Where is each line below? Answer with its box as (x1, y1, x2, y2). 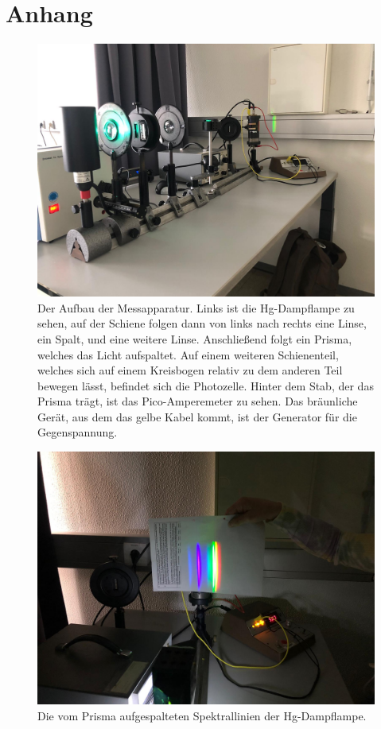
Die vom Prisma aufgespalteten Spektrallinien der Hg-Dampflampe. (37, 707, 367, 723)
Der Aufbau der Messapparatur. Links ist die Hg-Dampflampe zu (37, 299, 355, 316)
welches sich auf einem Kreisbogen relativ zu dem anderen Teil (37, 362, 343, 378)
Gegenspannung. (37, 424, 118, 440)
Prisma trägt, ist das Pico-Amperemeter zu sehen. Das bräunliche (37, 393, 358, 409)
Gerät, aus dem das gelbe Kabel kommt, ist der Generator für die (37, 408, 357, 425)
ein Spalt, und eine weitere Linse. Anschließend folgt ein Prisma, (37, 330, 352, 347)
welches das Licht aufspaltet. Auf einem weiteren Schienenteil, (37, 346, 339, 363)
